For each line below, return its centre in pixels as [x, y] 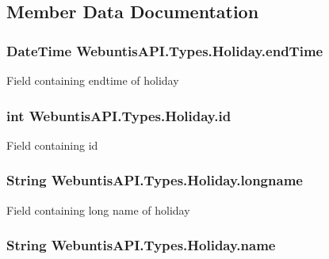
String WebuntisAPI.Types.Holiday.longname [155, 180]
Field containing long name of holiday [98, 209]
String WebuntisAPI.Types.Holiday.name [141, 245]
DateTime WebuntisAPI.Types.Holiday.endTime [165, 50]
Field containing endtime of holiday [93, 80]
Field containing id [52, 145]
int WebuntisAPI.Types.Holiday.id [119, 115]
